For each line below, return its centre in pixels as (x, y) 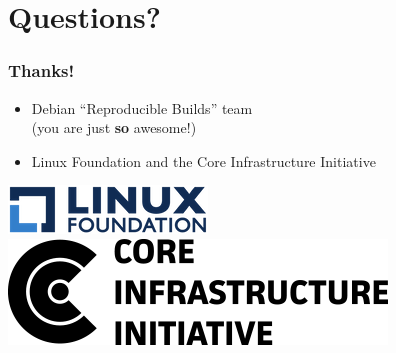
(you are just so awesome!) (114, 127)
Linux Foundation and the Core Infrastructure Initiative (203, 160)
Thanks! (41, 70)
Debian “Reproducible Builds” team (142, 107)
